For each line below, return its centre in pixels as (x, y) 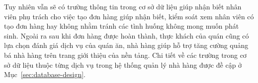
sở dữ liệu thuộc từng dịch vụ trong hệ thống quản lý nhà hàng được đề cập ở (123, 64)
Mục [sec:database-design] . (45, 74)
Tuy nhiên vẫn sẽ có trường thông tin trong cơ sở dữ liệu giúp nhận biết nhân (123, 6)
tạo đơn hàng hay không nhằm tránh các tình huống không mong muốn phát (122, 26)
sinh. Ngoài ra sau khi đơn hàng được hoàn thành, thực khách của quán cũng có (127, 35)
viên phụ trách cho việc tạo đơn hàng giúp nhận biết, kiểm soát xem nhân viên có (129, 16)
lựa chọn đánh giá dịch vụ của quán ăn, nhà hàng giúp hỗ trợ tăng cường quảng (126, 45)
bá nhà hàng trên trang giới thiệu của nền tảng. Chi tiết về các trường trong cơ (125, 55)
